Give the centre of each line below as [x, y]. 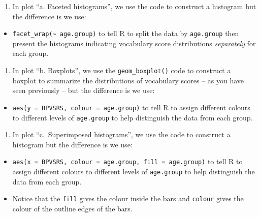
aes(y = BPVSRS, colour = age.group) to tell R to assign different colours [131, 107]
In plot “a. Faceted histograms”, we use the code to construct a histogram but [134, 6]
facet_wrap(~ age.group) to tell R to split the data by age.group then [126, 33]
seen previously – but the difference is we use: [84, 90]
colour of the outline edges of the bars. [72, 208]
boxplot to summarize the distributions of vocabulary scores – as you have [128, 80]
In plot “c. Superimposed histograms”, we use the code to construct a [121, 134]
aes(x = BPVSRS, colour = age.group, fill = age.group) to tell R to [127, 161]
